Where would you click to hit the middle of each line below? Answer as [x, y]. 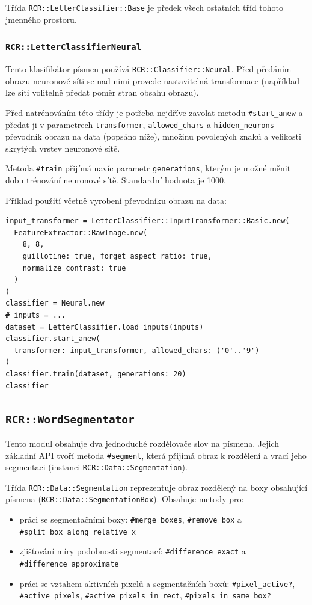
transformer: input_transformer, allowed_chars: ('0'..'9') [137, 350]
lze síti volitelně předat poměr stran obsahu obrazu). [102, 92]
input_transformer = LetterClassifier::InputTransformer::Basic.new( [148, 221]
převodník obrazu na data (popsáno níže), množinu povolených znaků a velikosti [153, 136]
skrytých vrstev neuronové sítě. [63, 148]
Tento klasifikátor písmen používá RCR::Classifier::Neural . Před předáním [148, 69]
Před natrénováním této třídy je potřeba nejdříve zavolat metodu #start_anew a [154, 112]
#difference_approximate [69, 564]
